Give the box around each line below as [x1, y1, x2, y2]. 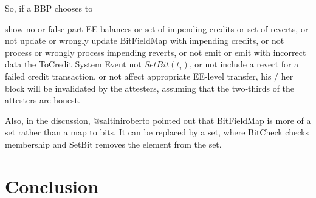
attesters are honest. [5, 94, 80, 106]
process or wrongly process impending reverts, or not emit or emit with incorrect [5, 46, 306, 58]
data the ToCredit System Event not [5, 58, 142, 70]
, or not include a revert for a [189, 58, 299, 70]
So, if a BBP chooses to [5, 2, 93, 14]
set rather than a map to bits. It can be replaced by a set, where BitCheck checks [5, 126, 309, 138]
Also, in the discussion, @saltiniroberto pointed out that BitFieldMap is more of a [5, 114, 311, 126]
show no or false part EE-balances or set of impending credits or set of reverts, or [5, 22, 309, 35]
